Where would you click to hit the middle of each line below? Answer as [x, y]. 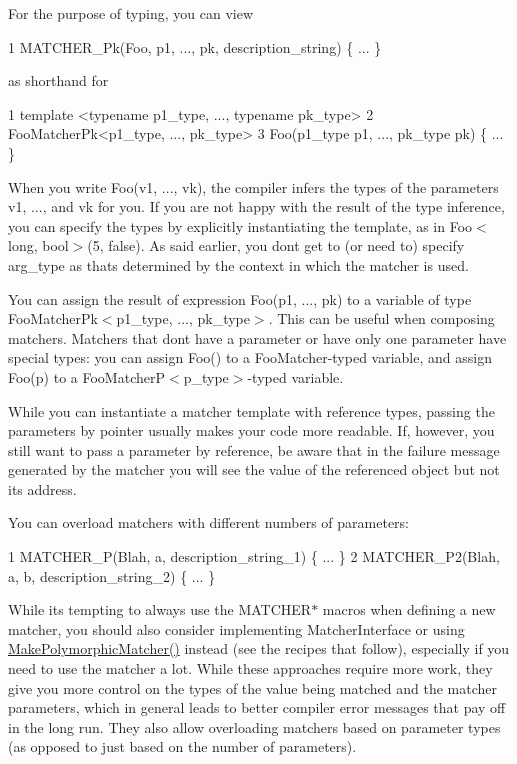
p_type [206, 376]
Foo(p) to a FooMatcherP [87, 376]
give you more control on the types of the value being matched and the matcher [252, 687]
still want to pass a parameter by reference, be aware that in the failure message [254, 449]
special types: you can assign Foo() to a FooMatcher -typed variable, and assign [250, 357]
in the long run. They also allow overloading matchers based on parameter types [254, 726]
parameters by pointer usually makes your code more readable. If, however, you [251, 430]
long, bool [38, 245]
